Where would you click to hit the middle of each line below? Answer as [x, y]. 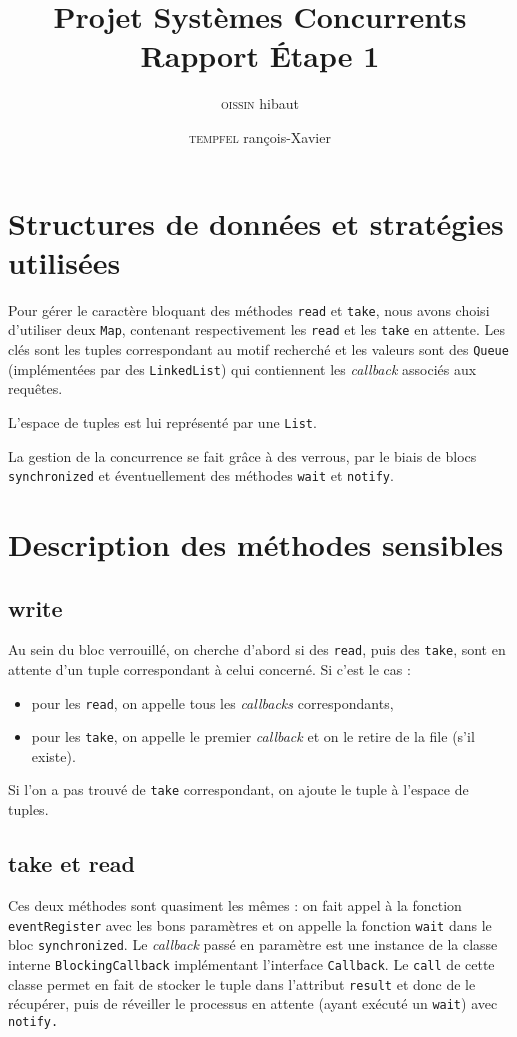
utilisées [64, 261]
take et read [71, 863]
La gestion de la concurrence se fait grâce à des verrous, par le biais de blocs [242, 455]
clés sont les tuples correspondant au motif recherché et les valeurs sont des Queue [258, 348]
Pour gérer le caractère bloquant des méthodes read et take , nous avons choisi [249, 309]
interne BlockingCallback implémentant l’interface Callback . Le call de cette [251, 963]
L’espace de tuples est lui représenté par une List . [162, 421]
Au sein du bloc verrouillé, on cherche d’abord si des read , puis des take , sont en [257, 649]
